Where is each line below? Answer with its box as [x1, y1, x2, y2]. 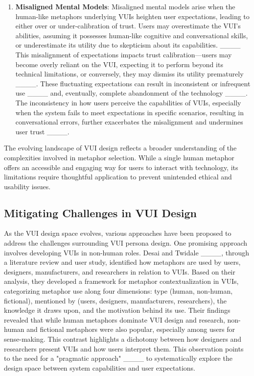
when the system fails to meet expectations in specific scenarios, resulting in [15, 107, 244, 117]
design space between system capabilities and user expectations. [4, 362, 195, 373]
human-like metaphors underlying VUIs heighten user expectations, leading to [15, 11, 250, 21]
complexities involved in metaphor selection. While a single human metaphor [4, 152, 234, 162]
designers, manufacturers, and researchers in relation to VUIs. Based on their [4, 266, 235, 276]
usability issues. [4, 181, 51, 191]
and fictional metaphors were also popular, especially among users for [26, 324, 235, 334]
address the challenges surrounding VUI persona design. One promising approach [4, 238, 248, 248]
